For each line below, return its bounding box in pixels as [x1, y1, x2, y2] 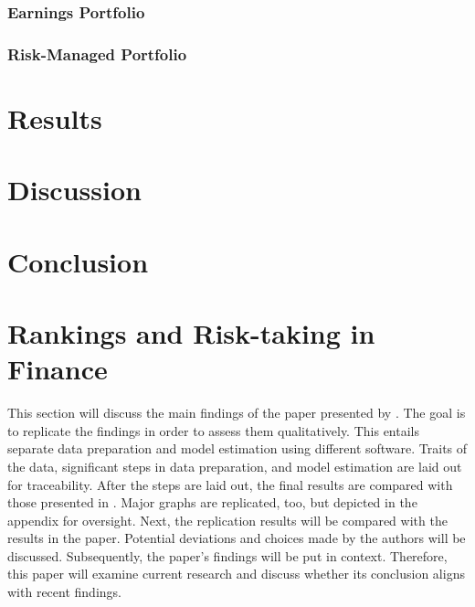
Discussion [7, 171, 142, 208]
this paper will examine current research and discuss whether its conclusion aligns [7, 564, 465, 583]
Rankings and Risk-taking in [7, 314, 375, 351]
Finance [7, 350, 108, 388]
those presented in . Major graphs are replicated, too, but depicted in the [7, 493, 417, 512]
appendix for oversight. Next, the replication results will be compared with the [7, 510, 448, 529]
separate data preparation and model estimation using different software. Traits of [7, 439, 468, 458]
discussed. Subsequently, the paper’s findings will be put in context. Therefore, [7, 546, 448, 565]
